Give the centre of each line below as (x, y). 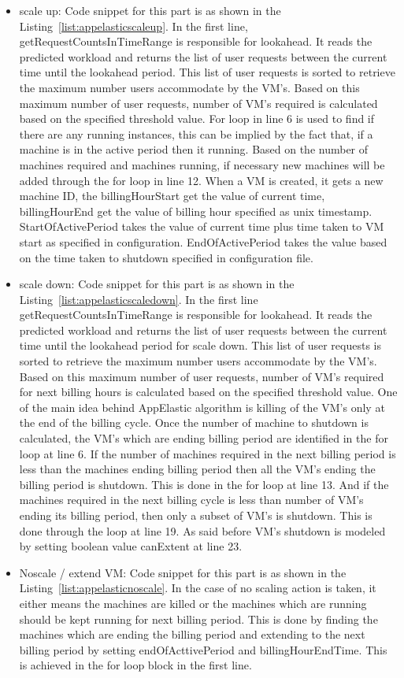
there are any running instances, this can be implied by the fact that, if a (196, 133)
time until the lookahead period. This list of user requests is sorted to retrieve (207, 72)
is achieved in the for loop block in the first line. (135, 665)
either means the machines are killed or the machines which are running (193, 603)
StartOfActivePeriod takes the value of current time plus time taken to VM (202, 226)
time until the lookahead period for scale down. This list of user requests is (200, 345)
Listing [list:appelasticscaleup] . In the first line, (133, 26)
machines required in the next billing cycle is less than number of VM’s (191, 500)
